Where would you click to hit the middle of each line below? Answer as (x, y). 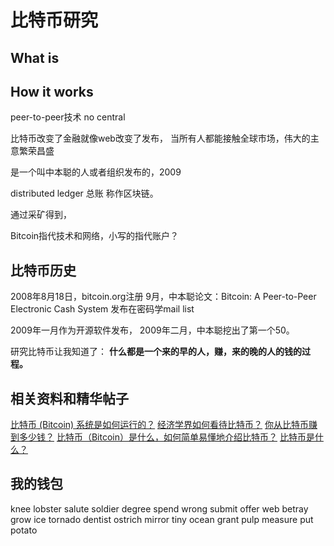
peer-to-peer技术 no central (68, 117)
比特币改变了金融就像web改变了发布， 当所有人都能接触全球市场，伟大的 (160, 138)
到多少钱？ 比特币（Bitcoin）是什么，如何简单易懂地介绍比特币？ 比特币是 (162, 437)
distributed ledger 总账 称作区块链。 (84, 193)
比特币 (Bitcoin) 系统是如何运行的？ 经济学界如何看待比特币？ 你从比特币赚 (164, 425)
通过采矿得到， (41, 215)
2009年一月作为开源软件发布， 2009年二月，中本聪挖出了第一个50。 (152, 330)
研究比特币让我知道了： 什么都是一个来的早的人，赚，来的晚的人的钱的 (156, 352)
